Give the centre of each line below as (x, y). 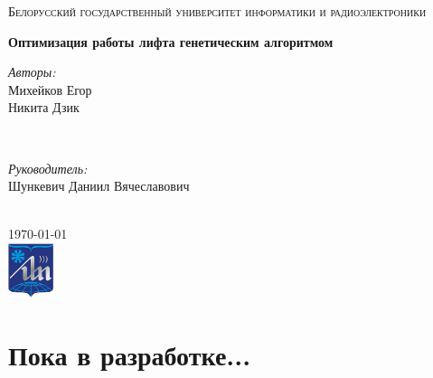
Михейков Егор (50, 89)
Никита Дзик (44, 107)
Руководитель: (48, 168)
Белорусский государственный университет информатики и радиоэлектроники (217, 11)
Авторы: (32, 72)
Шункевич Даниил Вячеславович (99, 186)
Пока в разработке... (130, 355)
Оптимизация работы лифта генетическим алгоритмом (171, 41)
